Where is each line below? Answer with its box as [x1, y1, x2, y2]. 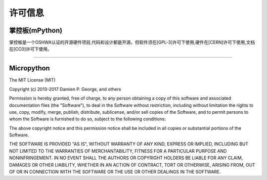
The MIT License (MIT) [9, 77, 56, 83]
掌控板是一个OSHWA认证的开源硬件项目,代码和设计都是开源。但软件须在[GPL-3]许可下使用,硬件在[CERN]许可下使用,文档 [9, 40, 255, 45]
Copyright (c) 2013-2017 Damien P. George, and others [9, 86, 121, 92]
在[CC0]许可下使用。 [9, 46, 52, 52]
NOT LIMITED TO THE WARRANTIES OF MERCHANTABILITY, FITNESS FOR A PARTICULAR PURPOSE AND [9, 148, 227, 154]
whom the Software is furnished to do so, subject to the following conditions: [9, 116, 166, 122]
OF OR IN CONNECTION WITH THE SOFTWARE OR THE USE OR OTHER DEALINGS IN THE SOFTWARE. [9, 169, 221, 175]
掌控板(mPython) [9, 26, 63, 35]
